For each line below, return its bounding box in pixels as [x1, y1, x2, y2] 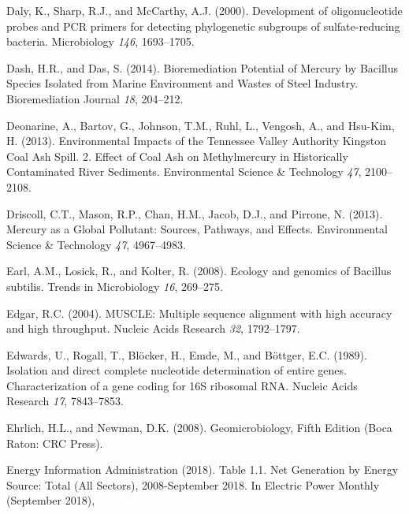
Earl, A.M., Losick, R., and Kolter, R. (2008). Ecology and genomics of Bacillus [6, 263, 392, 279]
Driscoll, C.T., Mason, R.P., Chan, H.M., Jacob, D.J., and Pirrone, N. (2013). [6, 205, 383, 222]
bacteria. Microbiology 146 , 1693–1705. [6, 33, 195, 50]
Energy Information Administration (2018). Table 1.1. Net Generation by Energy [6, 461, 399, 478]
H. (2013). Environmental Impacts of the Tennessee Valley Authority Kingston [6, 132, 387, 149]
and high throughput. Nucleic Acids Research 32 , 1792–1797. [6, 320, 300, 337]
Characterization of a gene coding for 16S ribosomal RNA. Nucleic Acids [6, 377, 358, 393]
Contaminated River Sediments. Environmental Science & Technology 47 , [6, 163, 362, 180]
